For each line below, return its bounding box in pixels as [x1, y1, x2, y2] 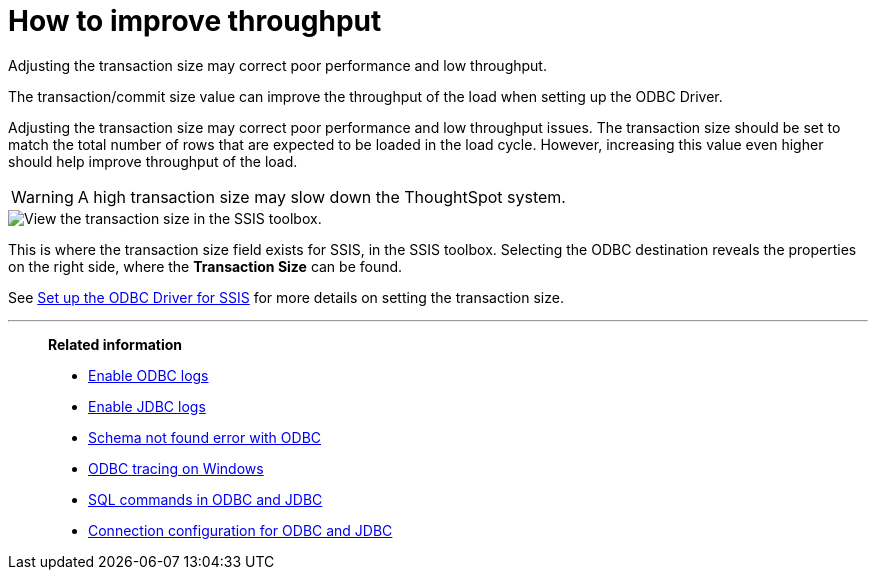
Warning [11, 186, 74, 207]
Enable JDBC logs [88, 397, 206, 415]
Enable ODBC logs [88, 366, 209, 384]
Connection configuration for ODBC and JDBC [88, 521, 393, 539]
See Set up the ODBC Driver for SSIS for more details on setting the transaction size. [8, 288, 564, 306]
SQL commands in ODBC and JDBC [88, 490, 323, 508]
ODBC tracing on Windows [88, 459, 264, 477]
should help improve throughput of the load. [8, 152, 298, 170]
